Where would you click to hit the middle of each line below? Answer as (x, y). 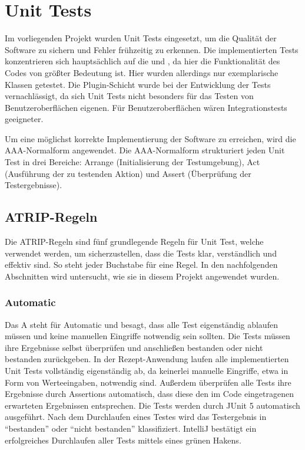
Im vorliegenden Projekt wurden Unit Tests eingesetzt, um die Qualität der (141, 38)
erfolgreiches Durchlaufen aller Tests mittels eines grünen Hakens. (123, 440)
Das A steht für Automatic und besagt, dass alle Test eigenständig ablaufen (141, 324)
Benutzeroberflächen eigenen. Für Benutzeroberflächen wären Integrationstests (146, 107)
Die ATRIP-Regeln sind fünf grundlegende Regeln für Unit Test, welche (134, 242)
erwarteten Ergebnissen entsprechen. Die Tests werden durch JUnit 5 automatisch (152, 405)
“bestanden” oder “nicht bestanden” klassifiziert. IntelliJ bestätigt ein (131, 428)
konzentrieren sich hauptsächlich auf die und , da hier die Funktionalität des (142, 61)
